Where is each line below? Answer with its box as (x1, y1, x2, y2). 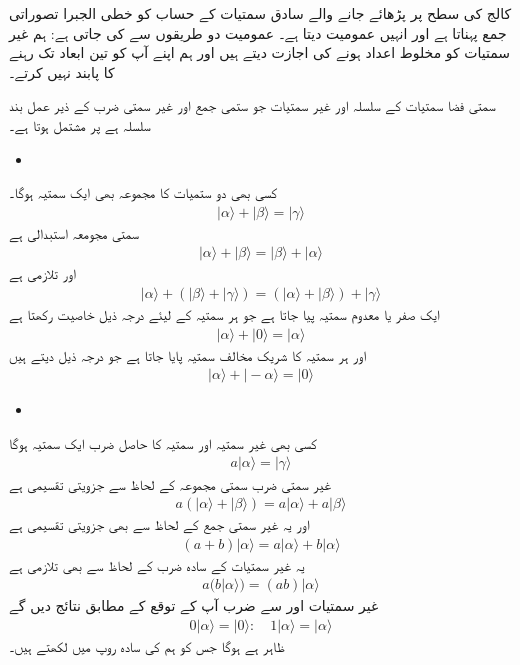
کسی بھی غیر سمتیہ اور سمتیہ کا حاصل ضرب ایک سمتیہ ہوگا (9, 432, 317, 453)
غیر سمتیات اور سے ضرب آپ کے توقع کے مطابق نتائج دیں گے (9, 595, 379, 616)
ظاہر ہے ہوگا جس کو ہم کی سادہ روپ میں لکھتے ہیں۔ (9, 636, 285, 656)
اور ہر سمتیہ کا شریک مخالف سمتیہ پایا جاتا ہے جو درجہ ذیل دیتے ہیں (9, 344, 367, 365)
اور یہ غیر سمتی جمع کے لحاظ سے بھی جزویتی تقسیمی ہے (9, 514, 310, 535)
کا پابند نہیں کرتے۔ (9, 61, 115, 82)
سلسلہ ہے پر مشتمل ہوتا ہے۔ (9, 114, 151, 135)
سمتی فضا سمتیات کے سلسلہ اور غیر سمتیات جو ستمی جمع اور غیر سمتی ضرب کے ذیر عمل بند (9, 95, 496, 116)
